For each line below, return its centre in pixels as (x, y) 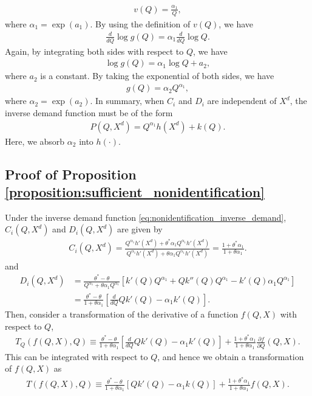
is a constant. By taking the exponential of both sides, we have (157, 76)
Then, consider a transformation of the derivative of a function (122, 314)
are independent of (242, 101)
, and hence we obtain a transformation (231, 356)
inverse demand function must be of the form (89, 112)
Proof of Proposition (71, 174)
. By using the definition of (140, 23)
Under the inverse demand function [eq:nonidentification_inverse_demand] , (146, 217)
